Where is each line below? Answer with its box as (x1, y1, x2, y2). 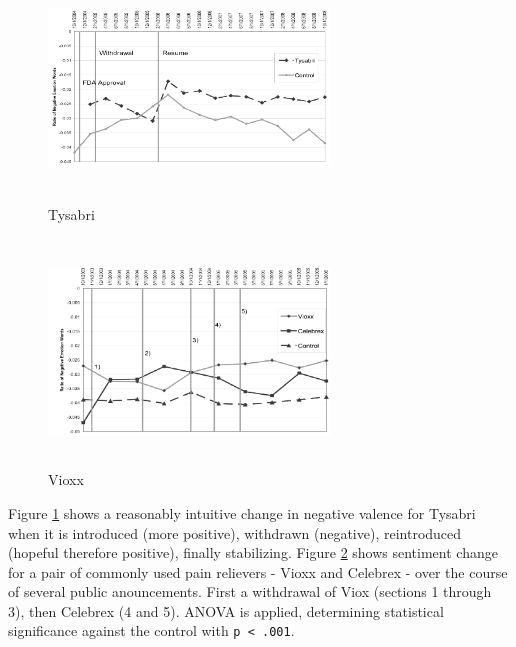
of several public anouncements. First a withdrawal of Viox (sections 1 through (8, 581, 492, 602)
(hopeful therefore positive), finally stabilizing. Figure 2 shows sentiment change (8, 542, 498, 563)
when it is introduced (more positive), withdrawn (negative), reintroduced (8, 522, 462, 543)
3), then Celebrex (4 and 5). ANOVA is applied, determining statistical (8, 600, 444, 621)
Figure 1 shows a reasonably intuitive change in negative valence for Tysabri (8, 502, 476, 523)
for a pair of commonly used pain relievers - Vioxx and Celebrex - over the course (8, 561, 508, 582)
